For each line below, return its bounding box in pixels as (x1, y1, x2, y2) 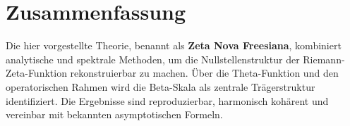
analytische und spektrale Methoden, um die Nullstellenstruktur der (6, 51, 300, 66)
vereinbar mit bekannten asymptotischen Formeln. (6, 107, 223, 122)
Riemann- (303, 51, 345, 66)
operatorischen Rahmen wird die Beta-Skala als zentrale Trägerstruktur (6, 79, 315, 94)
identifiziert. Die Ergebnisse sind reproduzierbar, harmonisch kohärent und (6, 93, 329, 108)
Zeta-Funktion (6, 65, 67, 80)
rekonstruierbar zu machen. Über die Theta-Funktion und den (70, 65, 339, 80)
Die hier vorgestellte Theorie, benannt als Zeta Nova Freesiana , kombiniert (6, 38, 342, 53)
